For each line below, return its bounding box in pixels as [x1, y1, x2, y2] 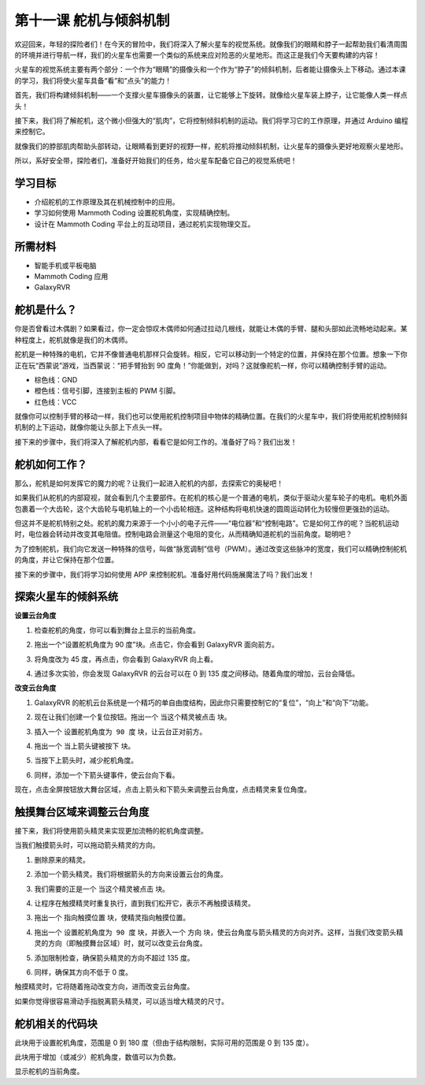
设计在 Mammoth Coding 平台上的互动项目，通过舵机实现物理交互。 [34, 219, 255, 229]
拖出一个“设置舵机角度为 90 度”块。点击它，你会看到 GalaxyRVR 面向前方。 [34, 639, 279, 650]
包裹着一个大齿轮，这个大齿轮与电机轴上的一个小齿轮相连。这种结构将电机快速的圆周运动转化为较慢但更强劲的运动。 [14, 504, 394, 513]
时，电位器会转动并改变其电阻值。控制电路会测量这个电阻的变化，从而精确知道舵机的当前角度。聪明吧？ [14, 529, 353, 539]
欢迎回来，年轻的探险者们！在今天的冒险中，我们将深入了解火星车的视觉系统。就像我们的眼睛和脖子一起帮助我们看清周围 [14, 39, 408, 49]
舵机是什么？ [14, 304, 77, 317]
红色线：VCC [34, 397, 77, 406]
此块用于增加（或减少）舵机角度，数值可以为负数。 [14, 1052, 180, 1061]
